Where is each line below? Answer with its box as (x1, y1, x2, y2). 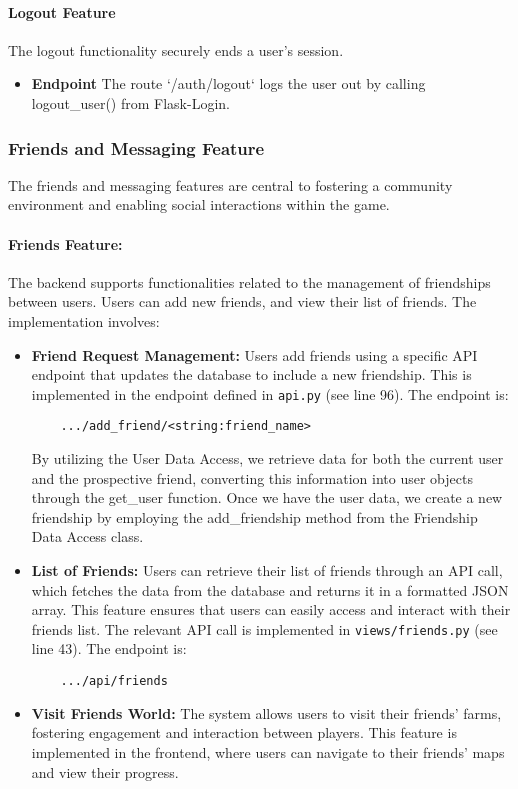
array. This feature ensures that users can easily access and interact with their (31, 599, 511, 620)
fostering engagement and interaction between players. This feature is (31, 722, 457, 743)
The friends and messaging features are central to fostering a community (8, 174, 453, 195)
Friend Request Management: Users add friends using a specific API (31, 344, 478, 365)
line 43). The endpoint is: (31, 638, 187, 659)
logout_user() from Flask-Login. (31, 92, 230, 113)
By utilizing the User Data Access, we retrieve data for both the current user (31, 448, 504, 469)
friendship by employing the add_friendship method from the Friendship (31, 506, 478, 527)
